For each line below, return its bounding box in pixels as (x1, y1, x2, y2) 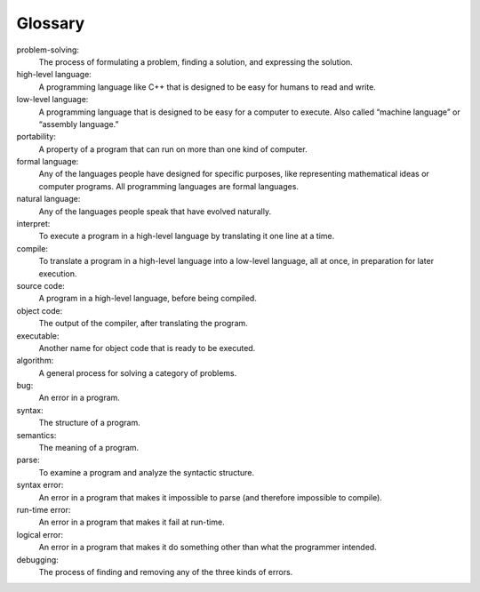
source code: (16, 280, 66, 291)
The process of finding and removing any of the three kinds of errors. (38, 566, 293, 577)
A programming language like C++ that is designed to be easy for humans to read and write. (38, 81, 377, 92)
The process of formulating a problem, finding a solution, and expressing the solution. (38, 56, 353, 67)
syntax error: (16, 480, 64, 491)
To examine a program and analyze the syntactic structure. (38, 467, 255, 477)
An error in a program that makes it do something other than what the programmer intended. (38, 542, 377, 553)
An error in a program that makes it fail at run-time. (38, 516, 226, 528)
